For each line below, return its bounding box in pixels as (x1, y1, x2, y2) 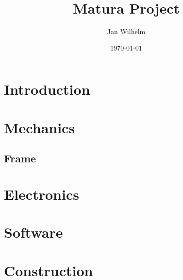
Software (4, 222, 63, 242)
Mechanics (4, 117, 75, 137)
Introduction (4, 79, 90, 99)
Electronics (4, 184, 79, 204)
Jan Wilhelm (107, 26, 146, 36)
